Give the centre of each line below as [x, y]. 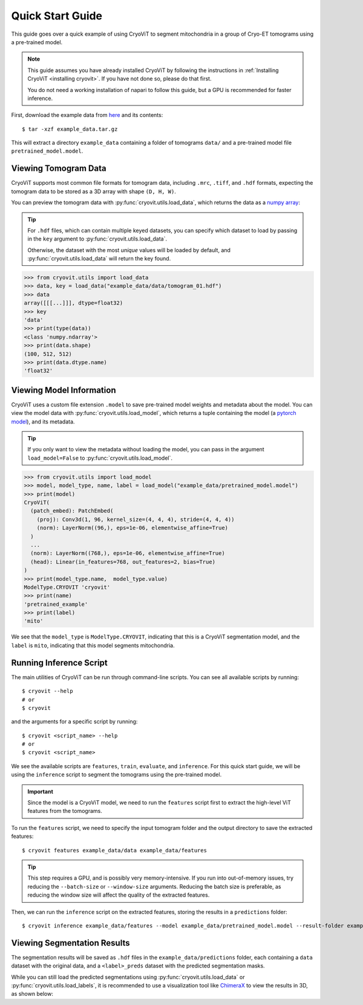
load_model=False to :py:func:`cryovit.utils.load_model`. [100, 458]
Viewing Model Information [64, 390]
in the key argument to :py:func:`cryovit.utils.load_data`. [97, 239]
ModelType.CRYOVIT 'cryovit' [67, 587]
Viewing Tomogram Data [59, 169]
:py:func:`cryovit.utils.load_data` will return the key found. [99, 259]
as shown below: [32, 994]
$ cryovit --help [47, 691]
